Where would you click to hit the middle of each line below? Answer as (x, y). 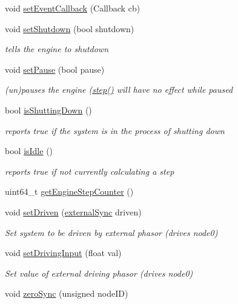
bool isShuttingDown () (48, 110)
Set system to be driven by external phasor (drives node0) (111, 232)
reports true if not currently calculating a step (90, 171)
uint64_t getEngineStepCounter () (69, 191)
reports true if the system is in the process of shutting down (115, 130)
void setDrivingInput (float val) (63, 253)
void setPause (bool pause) (55, 69)
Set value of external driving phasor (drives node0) (99, 273)
